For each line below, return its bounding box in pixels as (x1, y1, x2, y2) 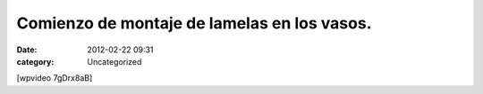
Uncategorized (87, 56, 142, 67)
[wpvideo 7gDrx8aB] (16, 73, 93, 83)
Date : (16, 44, 38, 55)
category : (16, 56, 55, 67)
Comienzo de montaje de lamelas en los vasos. (16, 13, 372, 33)
